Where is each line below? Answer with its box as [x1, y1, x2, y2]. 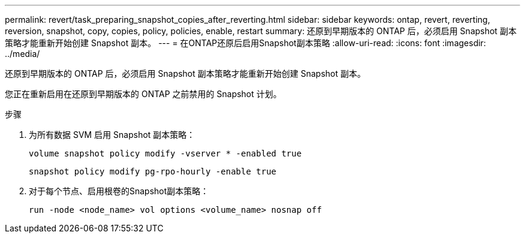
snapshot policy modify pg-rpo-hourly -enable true [29, 167, 277, 176]
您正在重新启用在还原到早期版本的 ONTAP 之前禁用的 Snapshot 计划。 [5, 89, 282, 99]
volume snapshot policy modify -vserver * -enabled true [29, 149, 302, 158]
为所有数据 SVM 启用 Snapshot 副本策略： [29, 129, 195, 140]
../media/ [5, 49, 40, 59]
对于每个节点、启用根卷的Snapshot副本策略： [29, 186, 209, 196]
